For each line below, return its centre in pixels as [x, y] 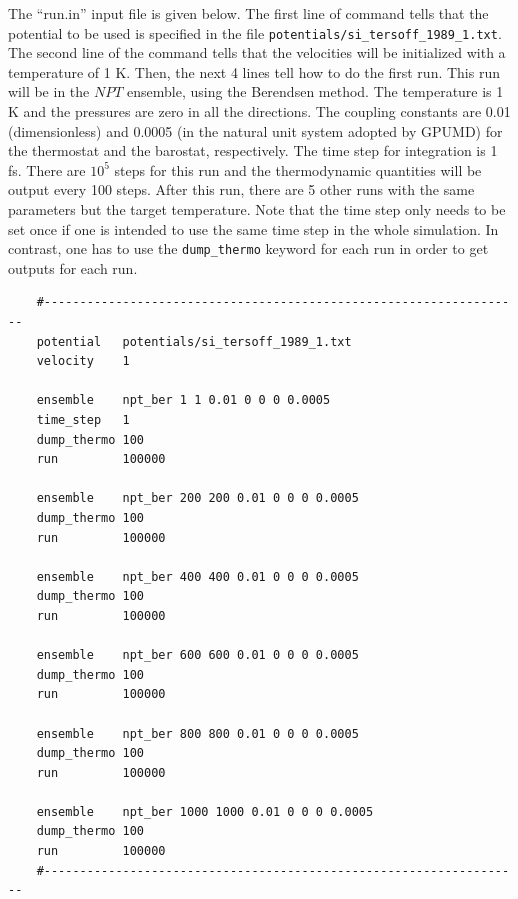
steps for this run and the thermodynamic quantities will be [298, 169]
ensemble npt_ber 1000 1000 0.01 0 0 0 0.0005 [205, 811]
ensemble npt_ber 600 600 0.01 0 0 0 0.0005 [197, 655]
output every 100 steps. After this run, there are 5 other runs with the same [241, 189]
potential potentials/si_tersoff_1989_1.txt [194, 341]
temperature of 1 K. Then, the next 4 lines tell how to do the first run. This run [254, 71]
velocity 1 [83, 361]
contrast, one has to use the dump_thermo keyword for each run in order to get [248, 248]
